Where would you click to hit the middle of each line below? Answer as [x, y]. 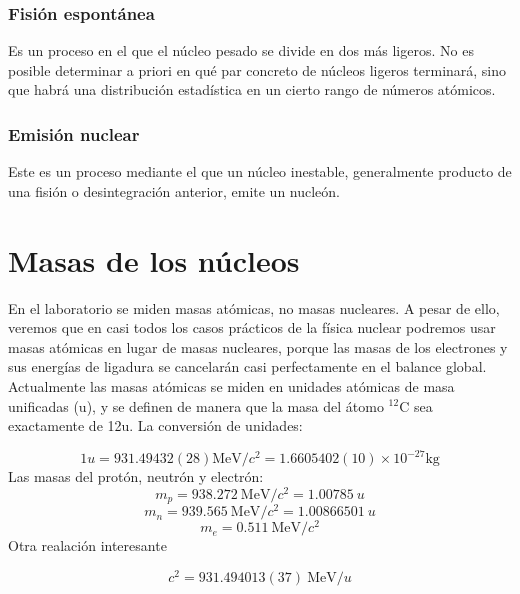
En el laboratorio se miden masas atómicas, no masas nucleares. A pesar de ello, [254, 307]
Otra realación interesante [87, 545]
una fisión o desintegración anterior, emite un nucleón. [174, 190]
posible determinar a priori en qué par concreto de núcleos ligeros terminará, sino [257, 69]
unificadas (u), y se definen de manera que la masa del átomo [196, 405]
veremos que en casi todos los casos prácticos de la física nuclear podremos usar [252, 327]
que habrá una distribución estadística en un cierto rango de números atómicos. [252, 89]
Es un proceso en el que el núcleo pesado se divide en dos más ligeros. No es [241, 50]
